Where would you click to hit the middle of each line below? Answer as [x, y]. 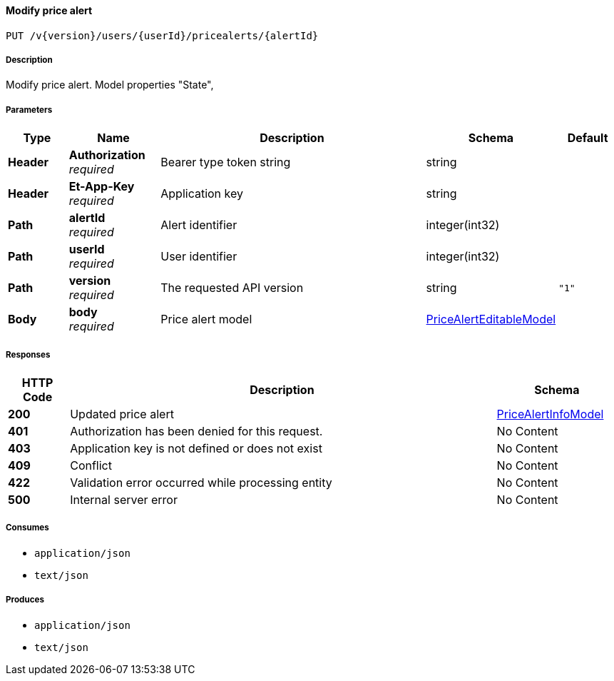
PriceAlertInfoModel [550, 414]
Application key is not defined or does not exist [196, 448]
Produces [25, 600]
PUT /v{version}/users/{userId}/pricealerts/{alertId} [162, 35]
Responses [28, 354]
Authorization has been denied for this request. [196, 431]
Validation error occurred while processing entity [201, 482]
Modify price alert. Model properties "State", [110, 85]
